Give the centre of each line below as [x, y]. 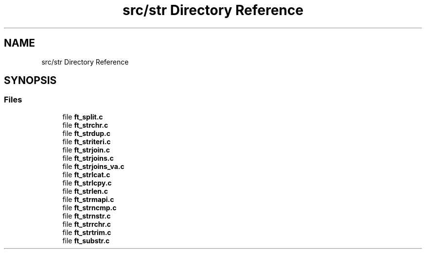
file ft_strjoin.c [86, 150]
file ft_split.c [83, 117]
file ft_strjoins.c [88, 158]
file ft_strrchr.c [87, 224]
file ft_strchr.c [85, 125]
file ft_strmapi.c [88, 199]
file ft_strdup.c [86, 133]
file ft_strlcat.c [86, 174]
